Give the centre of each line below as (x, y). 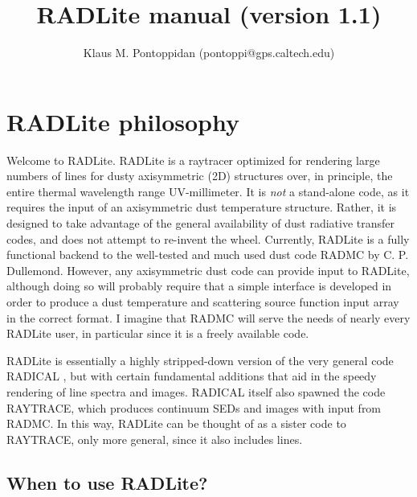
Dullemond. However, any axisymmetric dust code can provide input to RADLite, (208, 270)
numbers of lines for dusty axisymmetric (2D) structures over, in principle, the (200, 176)
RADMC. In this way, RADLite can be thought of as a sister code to (176, 423)
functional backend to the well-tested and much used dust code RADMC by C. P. (208, 255)
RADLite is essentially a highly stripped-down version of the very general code (200, 360)
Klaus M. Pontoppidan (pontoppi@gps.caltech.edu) (209, 53)
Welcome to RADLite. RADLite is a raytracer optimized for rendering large (193, 160)
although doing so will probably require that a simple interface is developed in (199, 286)
